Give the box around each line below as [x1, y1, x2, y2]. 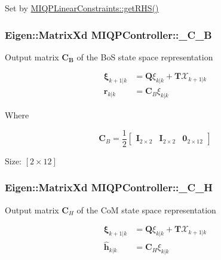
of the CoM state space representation [76, 203, 216, 216]
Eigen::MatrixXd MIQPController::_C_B [5, 27, 212, 42]
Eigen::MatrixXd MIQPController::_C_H [5, 180, 213, 195]
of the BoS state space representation [76, 50, 213, 63]
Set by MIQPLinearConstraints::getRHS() [5, 2, 159, 14]
